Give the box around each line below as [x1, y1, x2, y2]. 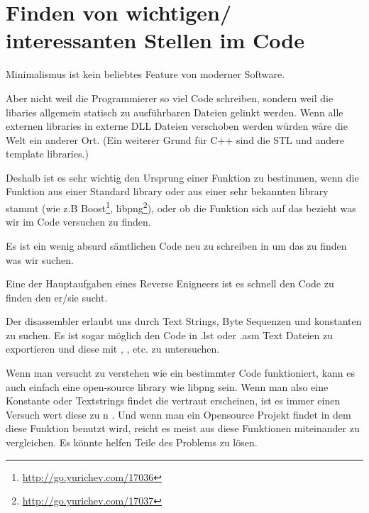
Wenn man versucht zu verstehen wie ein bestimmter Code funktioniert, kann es [6, 365, 355, 380]
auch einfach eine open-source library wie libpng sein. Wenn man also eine [6, 379, 329, 394]
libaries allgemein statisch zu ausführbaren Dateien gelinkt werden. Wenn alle [6, 104, 343, 119]
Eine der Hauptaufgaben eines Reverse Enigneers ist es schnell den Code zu [6, 276, 334, 291]
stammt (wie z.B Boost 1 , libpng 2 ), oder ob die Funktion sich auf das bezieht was [6, 199, 356, 215]
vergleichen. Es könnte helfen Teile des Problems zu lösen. [6, 435, 258, 450]
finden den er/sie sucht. [6, 289, 108, 304]
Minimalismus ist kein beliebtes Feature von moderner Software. [6, 67, 285, 82]
